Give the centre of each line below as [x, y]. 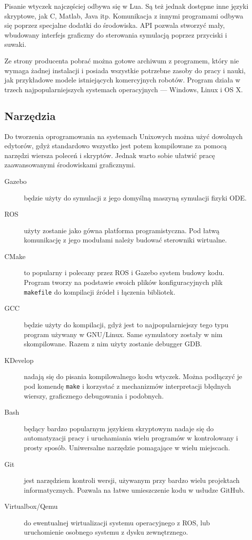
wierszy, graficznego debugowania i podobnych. [94, 395]
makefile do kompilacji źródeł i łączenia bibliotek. [100, 291]
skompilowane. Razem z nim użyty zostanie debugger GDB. [113, 344]
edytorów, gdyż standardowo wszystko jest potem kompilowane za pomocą [116, 146]
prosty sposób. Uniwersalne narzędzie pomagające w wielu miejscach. [127, 447]
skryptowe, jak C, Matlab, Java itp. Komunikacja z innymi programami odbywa [124, 15]
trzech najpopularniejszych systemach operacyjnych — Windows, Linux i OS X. [124, 89]
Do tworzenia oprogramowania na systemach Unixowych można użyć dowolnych [124, 136]
